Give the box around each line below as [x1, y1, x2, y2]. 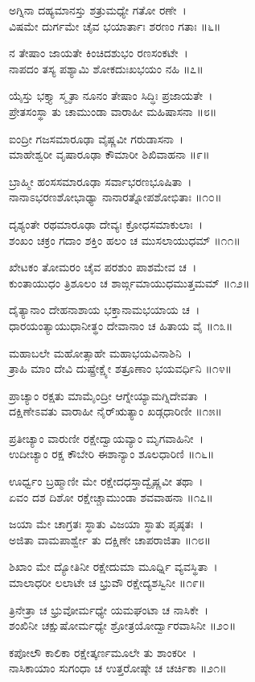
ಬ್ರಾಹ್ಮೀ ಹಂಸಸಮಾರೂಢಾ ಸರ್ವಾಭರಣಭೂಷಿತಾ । [9, 172, 192, 189]
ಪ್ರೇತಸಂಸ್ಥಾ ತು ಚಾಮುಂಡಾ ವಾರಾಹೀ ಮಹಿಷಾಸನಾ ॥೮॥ [9, 102, 217, 119]
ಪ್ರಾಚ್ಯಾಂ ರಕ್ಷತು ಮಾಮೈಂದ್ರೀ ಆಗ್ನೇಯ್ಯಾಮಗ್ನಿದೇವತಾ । [9, 386, 208, 403]
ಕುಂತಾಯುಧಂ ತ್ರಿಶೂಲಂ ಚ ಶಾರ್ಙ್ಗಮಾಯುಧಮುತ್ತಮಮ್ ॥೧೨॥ [9, 274, 250, 291]
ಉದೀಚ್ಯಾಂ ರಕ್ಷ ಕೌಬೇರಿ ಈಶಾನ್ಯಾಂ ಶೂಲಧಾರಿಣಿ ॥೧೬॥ [9, 445, 215, 462]
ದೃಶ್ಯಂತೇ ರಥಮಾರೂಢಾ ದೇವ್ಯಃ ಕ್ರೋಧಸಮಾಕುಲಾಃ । [9, 215, 204, 232]
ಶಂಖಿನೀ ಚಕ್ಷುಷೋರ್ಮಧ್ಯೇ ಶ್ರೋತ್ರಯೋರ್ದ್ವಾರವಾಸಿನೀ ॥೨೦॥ [9, 617, 236, 634]
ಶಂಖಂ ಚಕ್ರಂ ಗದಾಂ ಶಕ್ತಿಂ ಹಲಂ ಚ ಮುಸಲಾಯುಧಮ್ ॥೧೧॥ [9, 231, 241, 248]
